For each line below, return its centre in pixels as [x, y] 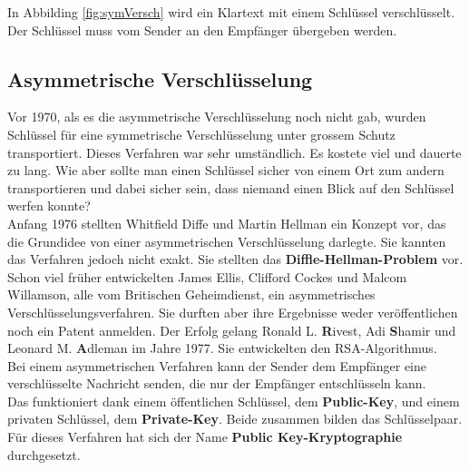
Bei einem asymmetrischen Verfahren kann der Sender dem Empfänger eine [217, 365]
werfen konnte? [49, 206]
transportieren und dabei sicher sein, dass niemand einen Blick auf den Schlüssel [231, 187]
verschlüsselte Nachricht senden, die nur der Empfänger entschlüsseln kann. [217, 383]
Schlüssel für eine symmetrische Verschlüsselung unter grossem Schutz [201, 134]
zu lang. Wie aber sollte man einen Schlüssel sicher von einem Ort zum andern [226, 170]
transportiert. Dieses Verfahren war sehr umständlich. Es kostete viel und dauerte [234, 152]
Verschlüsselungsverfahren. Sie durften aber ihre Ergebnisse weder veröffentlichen [233, 312]
